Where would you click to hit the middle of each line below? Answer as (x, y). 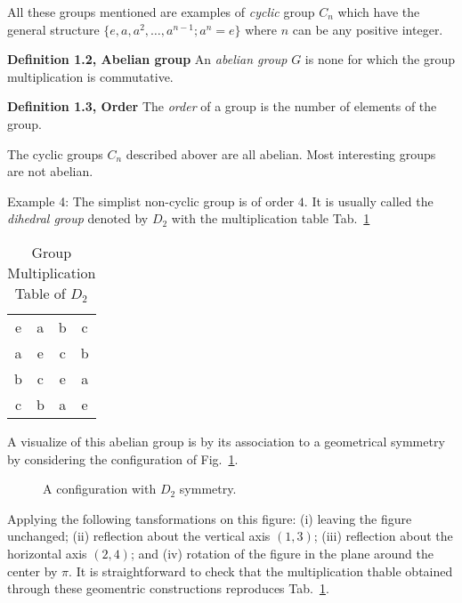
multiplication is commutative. (90, 76)
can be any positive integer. (368, 29)
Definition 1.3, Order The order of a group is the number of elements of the (222, 106)
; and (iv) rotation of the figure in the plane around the (282, 553)
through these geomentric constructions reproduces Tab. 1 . (168, 588)
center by (32, 571)
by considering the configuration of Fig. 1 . (123, 458)
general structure (53, 29)
